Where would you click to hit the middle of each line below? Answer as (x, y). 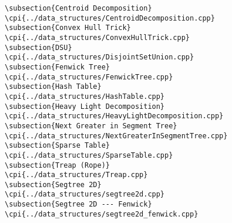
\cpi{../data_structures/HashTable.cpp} (85, 96)
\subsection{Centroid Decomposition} (78, 8)
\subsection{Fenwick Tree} (57, 67)
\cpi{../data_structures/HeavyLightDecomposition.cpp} (114, 116)
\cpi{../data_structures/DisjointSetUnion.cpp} (100, 57)
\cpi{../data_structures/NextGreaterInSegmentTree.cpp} (116, 136)
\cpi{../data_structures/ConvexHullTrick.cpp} (97, 37)
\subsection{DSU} (38, 47)
